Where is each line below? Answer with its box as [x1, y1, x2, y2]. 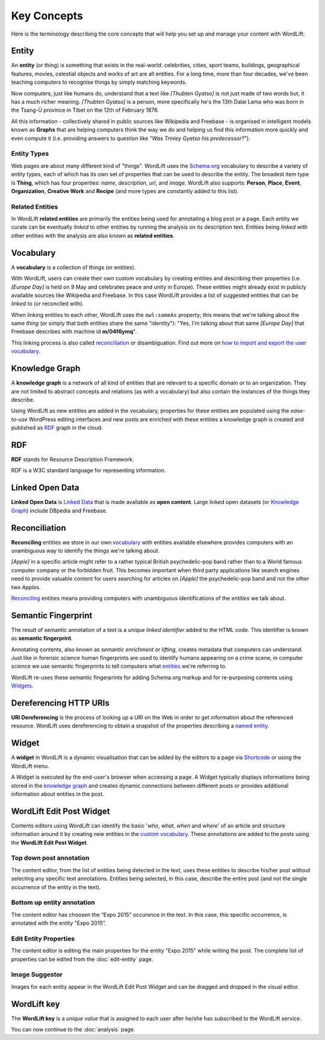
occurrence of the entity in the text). [11, 883, 101, 890]
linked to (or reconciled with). [11, 300, 84, 307]
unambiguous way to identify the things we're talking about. [11, 547, 159, 554]
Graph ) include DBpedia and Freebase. [11, 507, 108, 514]
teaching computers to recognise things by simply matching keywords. [11, 78, 187, 86]
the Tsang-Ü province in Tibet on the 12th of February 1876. [11, 106, 159, 114]
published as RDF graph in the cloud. [11, 424, 103, 432]
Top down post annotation [11, 854, 90, 863]
